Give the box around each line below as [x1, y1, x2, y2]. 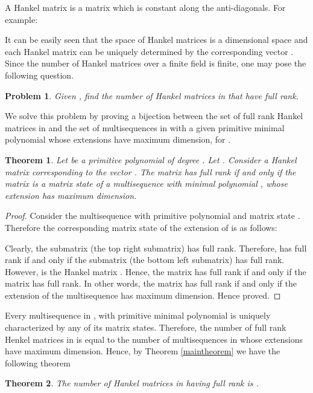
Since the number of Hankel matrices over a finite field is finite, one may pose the [5, 57, 306, 70]
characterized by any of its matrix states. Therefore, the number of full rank [5, 321, 286, 334]
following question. [5, 68, 74, 81]
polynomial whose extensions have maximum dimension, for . [5, 133, 231, 146]
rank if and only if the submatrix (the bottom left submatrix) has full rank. [5, 253, 285, 266]
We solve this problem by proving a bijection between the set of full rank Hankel [5, 109, 303, 122]
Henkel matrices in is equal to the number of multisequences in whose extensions [5, 333, 303, 345]
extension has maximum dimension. [5, 189, 137, 201]
